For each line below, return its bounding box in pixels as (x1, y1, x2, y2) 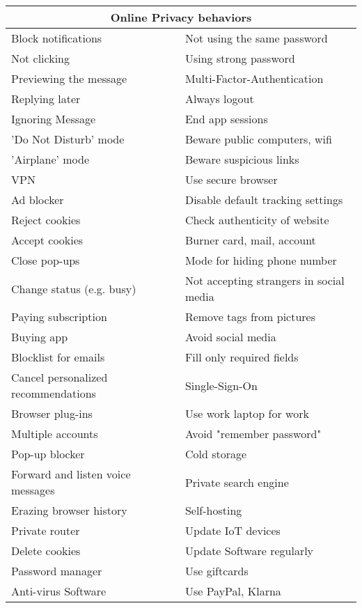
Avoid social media (184, 329, 276, 345)
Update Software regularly (184, 543, 314, 559)
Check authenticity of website (184, 212, 329, 228)
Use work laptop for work (184, 405, 309, 421)
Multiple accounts (11, 426, 98, 442)
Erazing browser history (11, 502, 127, 518)
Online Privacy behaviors (110, 9, 252, 25)
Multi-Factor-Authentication (184, 70, 324, 86)
